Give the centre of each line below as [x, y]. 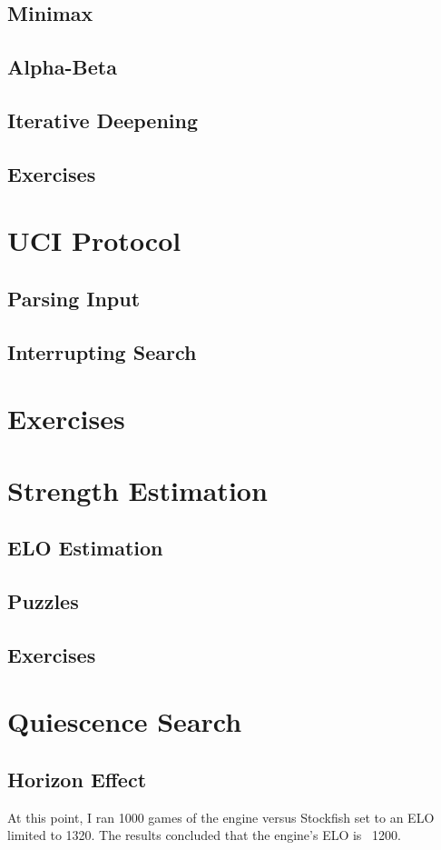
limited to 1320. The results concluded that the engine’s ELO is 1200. [204, 835]
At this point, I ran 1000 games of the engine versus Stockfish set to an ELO [221, 817]
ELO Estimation [85, 548]
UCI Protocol [94, 240]
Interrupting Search [102, 351]
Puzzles [43, 600]
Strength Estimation [137, 490]
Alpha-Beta [62, 67]
